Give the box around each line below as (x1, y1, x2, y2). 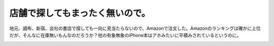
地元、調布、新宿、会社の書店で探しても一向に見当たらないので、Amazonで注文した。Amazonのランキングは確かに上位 (9, 25, 261, 31)
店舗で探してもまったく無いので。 (9, 8, 151, 19)
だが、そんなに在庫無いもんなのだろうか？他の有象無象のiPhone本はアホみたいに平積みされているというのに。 (9, 32, 241, 38)
